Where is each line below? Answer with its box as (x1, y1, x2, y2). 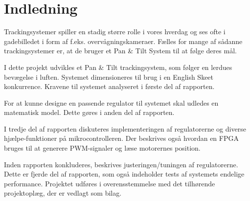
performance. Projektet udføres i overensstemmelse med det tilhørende (4, 178, 215, 188)
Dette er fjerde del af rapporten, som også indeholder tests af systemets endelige (4, 169, 245, 179)
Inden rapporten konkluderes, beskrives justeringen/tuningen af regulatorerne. (4, 159, 238, 169)
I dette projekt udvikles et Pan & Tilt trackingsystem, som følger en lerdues (4, 62, 232, 72)
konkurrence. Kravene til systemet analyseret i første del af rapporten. (4, 81, 215, 91)
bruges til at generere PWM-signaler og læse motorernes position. (4, 143, 201, 153)
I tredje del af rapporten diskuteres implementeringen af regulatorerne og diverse (4, 123, 246, 134)
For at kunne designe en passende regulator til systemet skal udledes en (4, 97, 219, 108)
